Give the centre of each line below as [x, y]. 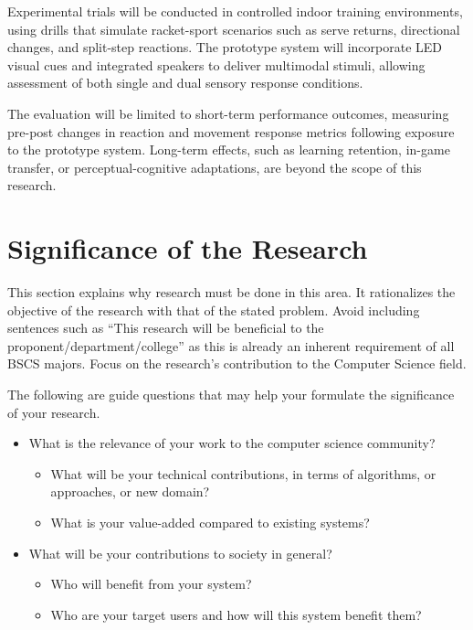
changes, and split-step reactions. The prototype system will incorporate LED [225, 47]
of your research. [54, 412]
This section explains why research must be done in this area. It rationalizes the [231, 292]
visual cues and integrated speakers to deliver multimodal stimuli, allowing [216, 64]
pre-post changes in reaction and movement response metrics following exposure [231, 131]
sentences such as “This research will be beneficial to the [166, 328]
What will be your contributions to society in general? [180, 553]
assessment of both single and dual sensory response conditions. [185, 83]
